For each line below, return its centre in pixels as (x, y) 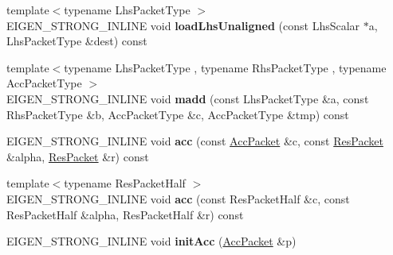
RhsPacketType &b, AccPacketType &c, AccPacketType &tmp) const (178, 114)
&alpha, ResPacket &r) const (78, 156)
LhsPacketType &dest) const (77, 41)
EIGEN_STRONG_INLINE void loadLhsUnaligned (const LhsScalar (183, 25)
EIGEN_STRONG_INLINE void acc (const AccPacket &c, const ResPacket (195, 141)
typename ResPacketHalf (125, 183)
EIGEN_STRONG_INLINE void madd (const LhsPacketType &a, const (188, 98)
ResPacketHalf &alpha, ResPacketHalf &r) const (125, 214)
